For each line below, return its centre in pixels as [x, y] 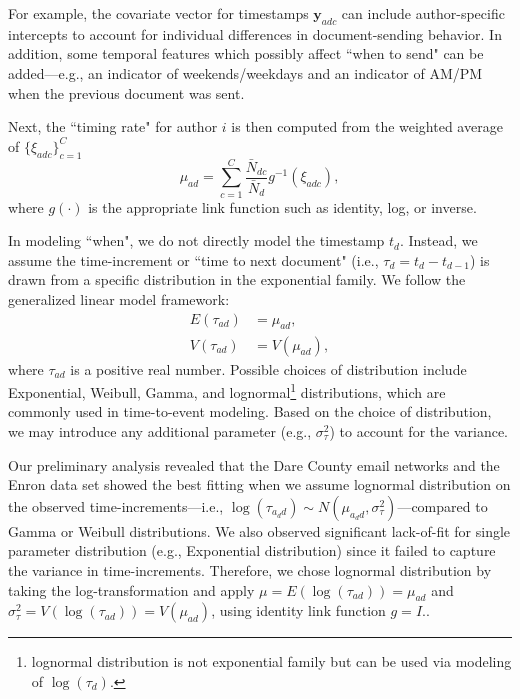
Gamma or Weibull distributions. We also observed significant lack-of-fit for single [259, 530]
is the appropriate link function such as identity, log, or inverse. [282, 206]
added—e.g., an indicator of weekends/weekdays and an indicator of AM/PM [245, 72]
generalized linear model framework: [119, 299]
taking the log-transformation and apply [131, 589]
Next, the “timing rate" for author [113, 126]
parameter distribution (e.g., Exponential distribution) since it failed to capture [252, 550]
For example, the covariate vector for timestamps [158, 13]
